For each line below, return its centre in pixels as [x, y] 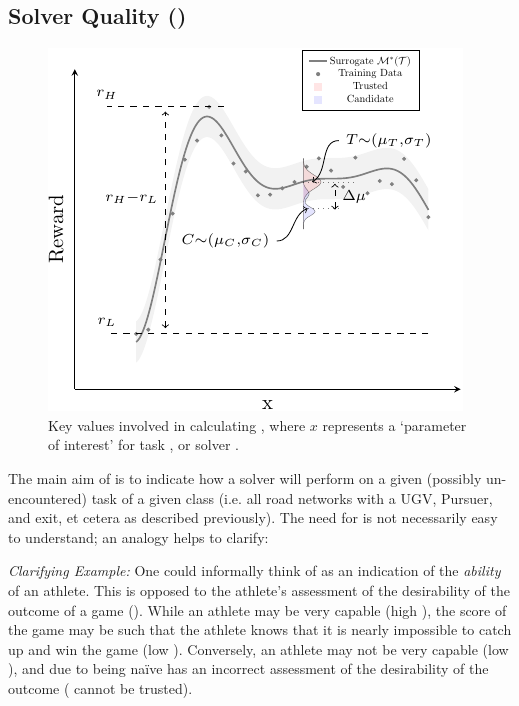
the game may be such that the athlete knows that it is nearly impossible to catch [260, 629]
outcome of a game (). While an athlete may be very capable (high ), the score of [257, 609]
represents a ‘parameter [394, 424]
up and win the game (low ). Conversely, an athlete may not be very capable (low [258, 648]
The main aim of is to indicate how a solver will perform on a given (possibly [245, 477]
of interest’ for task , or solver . [143, 444]
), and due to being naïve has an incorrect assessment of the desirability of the [248, 668]
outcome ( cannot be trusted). [100, 687]
